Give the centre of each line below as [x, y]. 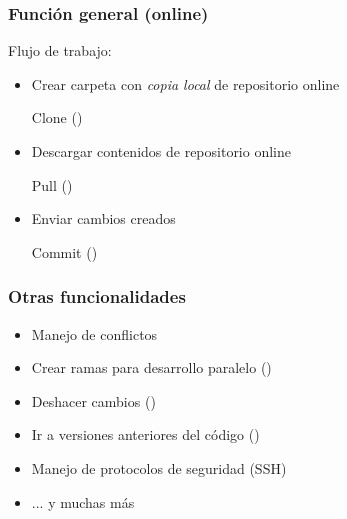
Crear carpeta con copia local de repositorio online [185, 83]
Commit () [64, 251]
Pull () [52, 184]
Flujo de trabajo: [60, 50]
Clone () [57, 117]
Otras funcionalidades [97, 296]
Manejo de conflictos [94, 333]
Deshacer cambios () [93, 400]
